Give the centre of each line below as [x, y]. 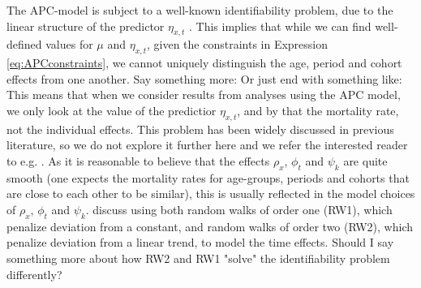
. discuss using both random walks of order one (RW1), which [239, 209]
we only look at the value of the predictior [112, 110]
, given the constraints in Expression [238, 44]
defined [24, 44]
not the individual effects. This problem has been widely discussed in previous [200, 129]
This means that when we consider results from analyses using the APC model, [204, 95]
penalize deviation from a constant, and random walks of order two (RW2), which [210, 226]
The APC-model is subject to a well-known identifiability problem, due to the [200, 10]
